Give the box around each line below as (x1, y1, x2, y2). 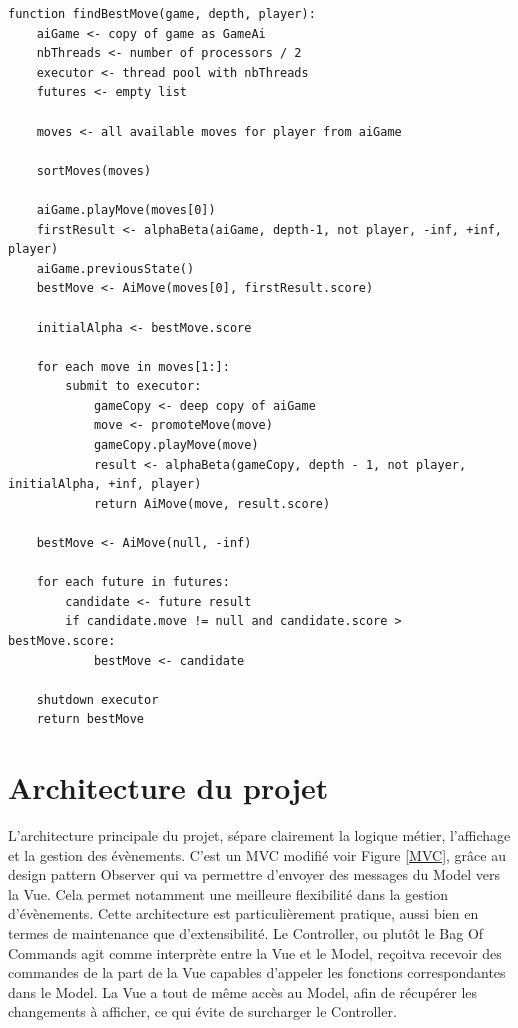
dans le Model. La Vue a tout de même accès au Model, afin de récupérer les (8, 981, 478, 1002)
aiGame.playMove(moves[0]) (36, 202, 216, 217)
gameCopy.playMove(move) (93, 438, 259, 453)
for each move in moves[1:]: (36, 359, 230, 374)
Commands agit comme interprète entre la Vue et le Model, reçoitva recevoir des (8, 942, 502, 963)
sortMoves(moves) (36, 163, 152, 178)
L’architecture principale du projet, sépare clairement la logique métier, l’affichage (8, 825, 511, 846)
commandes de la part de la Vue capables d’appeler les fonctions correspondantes (8, 962, 506, 983)
